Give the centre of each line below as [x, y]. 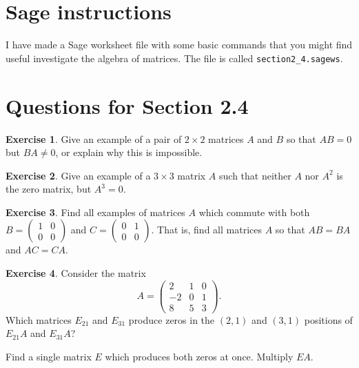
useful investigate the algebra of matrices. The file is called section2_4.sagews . [174, 58]
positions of [328, 319]
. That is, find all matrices [206, 230]
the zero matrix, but [49, 189]
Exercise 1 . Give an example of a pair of [94, 138]
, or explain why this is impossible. [129, 152]
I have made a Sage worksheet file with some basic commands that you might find [179, 45]
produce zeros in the [172, 319]
